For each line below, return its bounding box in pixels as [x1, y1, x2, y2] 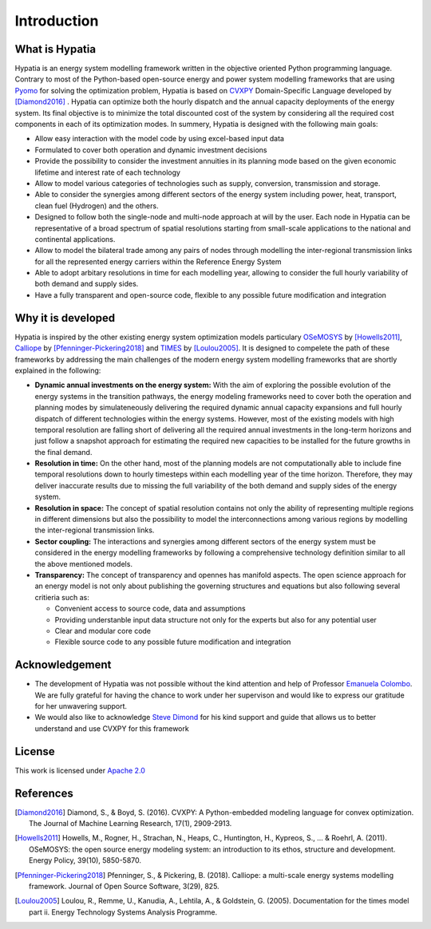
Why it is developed [14, 311, 116, 325]
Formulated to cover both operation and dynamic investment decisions [34, 144, 267, 155]
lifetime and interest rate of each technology [34, 168, 181, 177]
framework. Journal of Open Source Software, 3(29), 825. [29, 881, 219, 891]
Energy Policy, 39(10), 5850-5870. [29, 856, 142, 865]
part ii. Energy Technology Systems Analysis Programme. [29, 907, 218, 917]
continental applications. [34, 234, 116, 243]
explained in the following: [14, 366, 101, 375]
